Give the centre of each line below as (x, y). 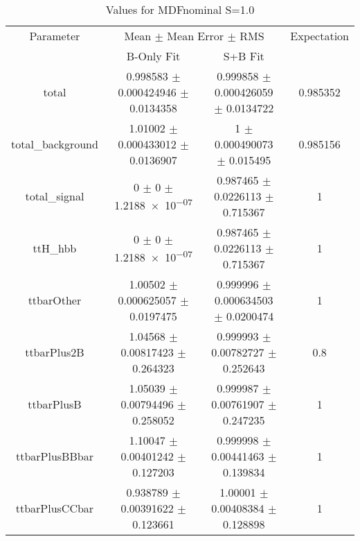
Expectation (319, 36)
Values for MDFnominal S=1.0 (180, 9)
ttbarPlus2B (55, 352)
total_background (55, 144)
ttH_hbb (55, 248)
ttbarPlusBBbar (54, 456)
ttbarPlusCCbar (55, 508)
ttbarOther (55, 300)
